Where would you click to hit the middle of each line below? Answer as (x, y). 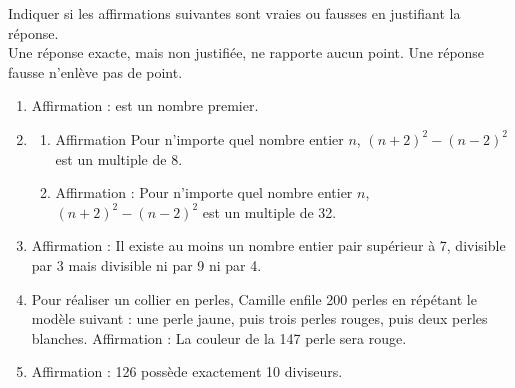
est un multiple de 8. (119, 158)
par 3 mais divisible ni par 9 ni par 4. (146, 264)
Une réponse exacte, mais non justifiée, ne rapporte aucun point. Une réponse (246, 52)
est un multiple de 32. (269, 211)
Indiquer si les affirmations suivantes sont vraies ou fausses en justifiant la (234, 13)
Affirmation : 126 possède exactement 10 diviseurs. (187, 371)
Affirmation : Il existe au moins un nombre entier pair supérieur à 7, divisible (268, 245)
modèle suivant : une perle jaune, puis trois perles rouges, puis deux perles (259, 318)
